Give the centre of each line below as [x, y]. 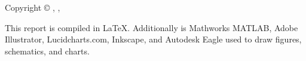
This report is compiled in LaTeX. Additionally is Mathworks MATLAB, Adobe [152, 27]
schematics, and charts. [47, 51]
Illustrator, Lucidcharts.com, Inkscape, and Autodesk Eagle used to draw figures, [153, 39]
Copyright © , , [33, 7]
